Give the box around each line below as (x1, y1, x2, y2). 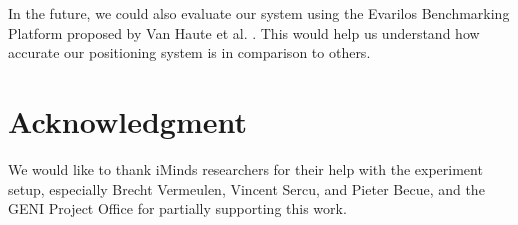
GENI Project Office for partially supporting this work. (8, 198, 347, 219)
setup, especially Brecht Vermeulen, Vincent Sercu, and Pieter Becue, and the (8, 178, 485, 199)
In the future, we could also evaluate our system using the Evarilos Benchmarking (8, 3, 510, 23)
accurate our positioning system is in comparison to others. (8, 42, 371, 63)
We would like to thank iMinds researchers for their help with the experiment (8, 158, 483, 179)
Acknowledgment (8, 100, 247, 141)
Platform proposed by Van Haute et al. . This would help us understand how (8, 22, 480, 43)
